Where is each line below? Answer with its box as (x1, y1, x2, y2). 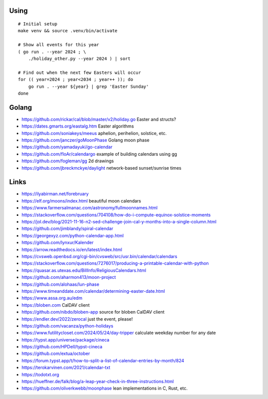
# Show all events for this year (18, 42, 99, 48)
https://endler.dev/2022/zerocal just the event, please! (21, 316, 133, 322)
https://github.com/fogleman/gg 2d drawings (21, 158, 114, 164)
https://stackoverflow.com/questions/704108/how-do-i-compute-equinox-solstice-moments (21, 211, 211, 218)
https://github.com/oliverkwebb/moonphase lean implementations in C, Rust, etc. (21, 385, 188, 392)
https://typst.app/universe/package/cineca (21, 336, 110, 342)
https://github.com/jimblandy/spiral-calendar (21, 226, 114, 232)
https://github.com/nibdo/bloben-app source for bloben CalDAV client (21, 309, 165, 315)
